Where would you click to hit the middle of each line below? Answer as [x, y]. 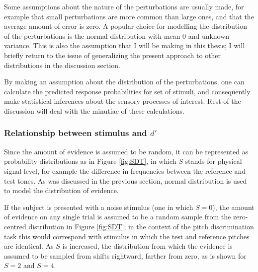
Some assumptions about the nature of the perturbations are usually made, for [124, 6]
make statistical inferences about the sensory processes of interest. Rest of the [123, 101]
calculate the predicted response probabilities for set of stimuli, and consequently [127, 91]
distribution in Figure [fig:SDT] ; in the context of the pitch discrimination [141, 226]
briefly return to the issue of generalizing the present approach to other [113, 55]
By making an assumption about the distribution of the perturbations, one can [124, 82]
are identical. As [29, 246]
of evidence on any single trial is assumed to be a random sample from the [118, 217]
